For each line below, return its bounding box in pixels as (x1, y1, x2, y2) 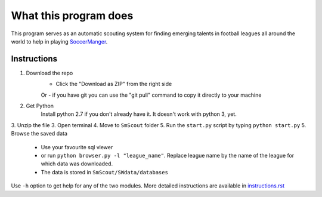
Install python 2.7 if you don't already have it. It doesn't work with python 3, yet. (41, 110, 237, 118)
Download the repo (26, 69, 73, 76)
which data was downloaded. (41, 160, 113, 167)
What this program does (11, 9, 134, 22)
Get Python (26, 102, 54, 110)
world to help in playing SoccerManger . (11, 38, 108, 45)
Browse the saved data (11, 130, 68, 137)
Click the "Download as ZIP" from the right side (55, 81, 172, 88)
